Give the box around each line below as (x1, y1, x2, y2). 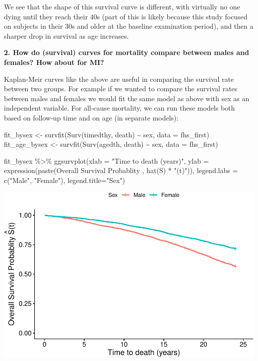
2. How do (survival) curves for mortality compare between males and (4, 47, 249, 58)
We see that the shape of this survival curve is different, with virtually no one (4, 1, 240, 11)
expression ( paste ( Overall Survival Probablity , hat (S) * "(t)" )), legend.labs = (4, 165, 238, 176)
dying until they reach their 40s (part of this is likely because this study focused (4, 11, 248, 21)
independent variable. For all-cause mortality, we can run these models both (4, 103, 235, 113)
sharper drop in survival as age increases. (4, 30, 129, 41)
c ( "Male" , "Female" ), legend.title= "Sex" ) (4, 175, 126, 185)
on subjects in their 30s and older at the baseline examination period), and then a (4, 21, 254, 31)
